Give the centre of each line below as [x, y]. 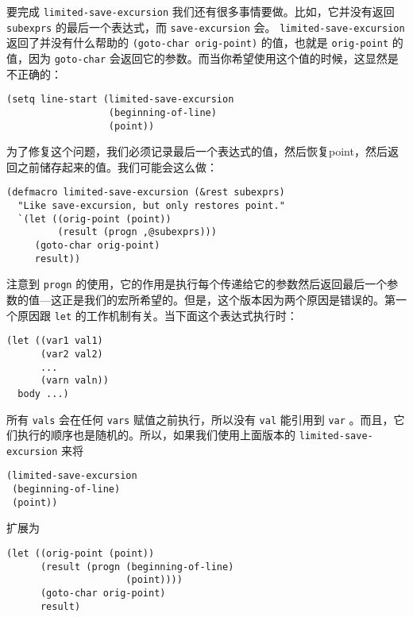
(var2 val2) [71, 354]
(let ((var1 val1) [55, 341]
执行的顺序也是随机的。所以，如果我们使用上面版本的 [156, 435]
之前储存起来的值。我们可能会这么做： [117, 166]
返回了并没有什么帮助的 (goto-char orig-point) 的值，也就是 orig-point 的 [205, 42]
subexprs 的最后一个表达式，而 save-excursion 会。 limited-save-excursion [206, 27]
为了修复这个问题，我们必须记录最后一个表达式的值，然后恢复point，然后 [197, 151]
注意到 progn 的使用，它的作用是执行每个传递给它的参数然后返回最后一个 [197, 284]
